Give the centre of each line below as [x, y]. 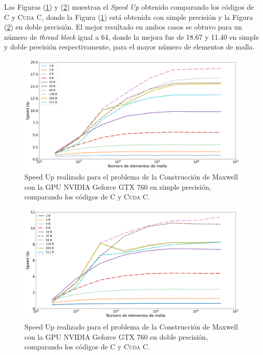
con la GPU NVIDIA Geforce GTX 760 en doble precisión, [116, 336]
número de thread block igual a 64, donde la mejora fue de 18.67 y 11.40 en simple [131, 36]
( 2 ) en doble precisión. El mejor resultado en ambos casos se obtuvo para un [123, 27]
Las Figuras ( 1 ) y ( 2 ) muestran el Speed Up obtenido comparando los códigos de [129, 7]
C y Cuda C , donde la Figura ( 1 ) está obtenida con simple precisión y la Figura [129, 17]
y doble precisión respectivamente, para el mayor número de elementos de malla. [129, 47]
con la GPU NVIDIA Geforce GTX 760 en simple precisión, [118, 186]
